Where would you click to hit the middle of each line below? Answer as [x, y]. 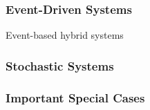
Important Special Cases [75, 97]
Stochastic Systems [60, 65]
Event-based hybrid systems [65, 35]
